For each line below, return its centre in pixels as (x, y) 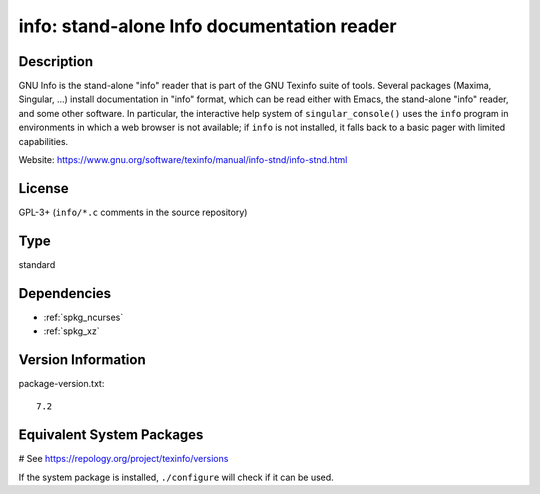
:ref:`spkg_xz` (71, 331)
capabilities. (43, 141)
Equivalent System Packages (111, 435)
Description (56, 61)
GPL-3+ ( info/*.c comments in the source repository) (133, 212)
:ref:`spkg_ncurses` (83, 317)
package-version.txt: (61, 384)
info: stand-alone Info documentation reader (207, 26)
